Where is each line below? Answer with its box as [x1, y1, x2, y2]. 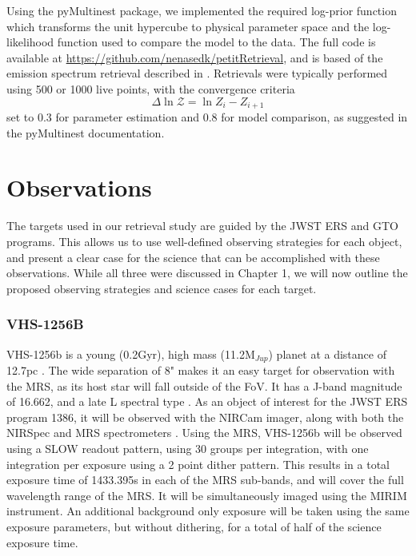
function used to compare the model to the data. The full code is [57, 34, 376, 50]
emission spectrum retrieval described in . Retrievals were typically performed [6, 65, 388, 81]
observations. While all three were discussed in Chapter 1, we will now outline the [6, 264, 408, 281]
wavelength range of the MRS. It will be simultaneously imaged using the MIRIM [6, 486, 407, 503]
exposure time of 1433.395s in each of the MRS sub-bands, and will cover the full [6, 471, 404, 488]
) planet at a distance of [268, 345, 386, 362]
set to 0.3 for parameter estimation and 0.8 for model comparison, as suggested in [6, 109, 408, 125]
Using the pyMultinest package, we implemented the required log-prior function [6, 2, 397, 18]
